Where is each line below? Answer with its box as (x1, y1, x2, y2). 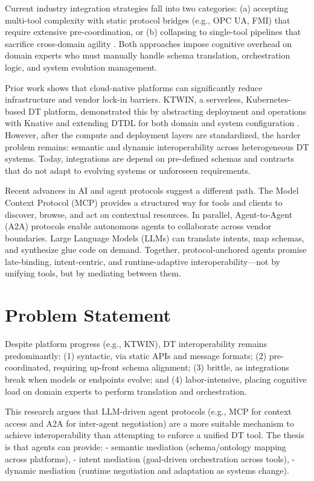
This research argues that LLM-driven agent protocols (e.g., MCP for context (5, 405, 292, 418)
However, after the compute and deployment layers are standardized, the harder (5, 128, 301, 141)
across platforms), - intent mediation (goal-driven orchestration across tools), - (5, 452, 295, 465)
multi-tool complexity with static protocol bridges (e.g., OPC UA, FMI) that (5, 13, 290, 26)
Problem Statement (5, 302, 171, 327)
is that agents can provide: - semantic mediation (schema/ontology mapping (5, 440, 286, 453)
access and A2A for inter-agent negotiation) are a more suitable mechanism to (5, 416, 294, 429)
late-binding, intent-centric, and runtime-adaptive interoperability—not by (5, 255, 281, 267)
